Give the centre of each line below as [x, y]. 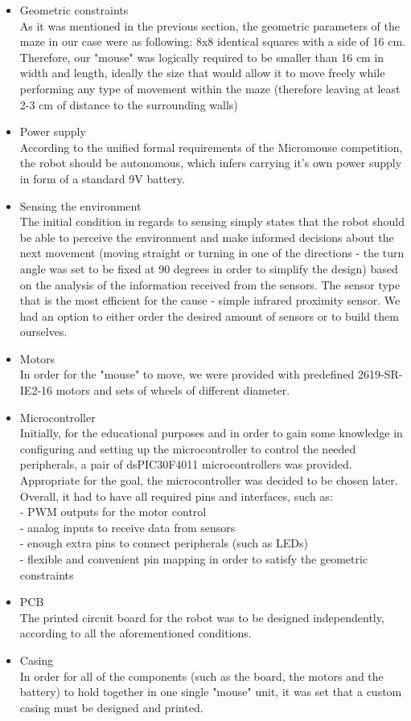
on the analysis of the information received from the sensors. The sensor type [210, 284]
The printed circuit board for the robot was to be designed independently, [202, 617]
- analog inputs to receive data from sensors [127, 527]
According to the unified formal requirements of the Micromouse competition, [211, 147]
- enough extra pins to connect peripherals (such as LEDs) [164, 543]
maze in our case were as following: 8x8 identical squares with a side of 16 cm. [212, 41]
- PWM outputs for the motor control [113, 512]
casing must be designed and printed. [111, 707]
